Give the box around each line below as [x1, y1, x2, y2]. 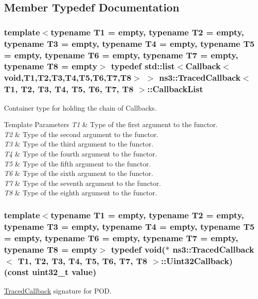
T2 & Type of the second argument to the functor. [4, 129, 159, 139]
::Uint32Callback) [161, 254, 233, 267]
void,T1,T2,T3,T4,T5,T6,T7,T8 [4, 71, 132, 84]
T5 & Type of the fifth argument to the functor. [4, 158, 151, 168]
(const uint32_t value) [4, 266, 96, 278]
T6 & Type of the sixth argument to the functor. [4, 168, 154, 178]
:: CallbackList [147, 83, 203, 95]
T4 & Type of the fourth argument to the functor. [4, 148, 157, 158]
